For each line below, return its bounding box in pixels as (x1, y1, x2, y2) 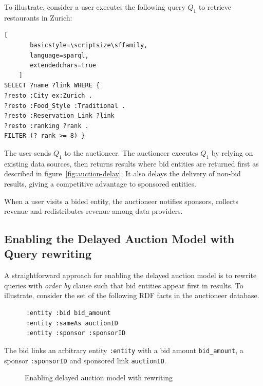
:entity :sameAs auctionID (26, 319, 118, 327)
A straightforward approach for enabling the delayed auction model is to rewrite (4, 270, 257, 281)
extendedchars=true (30, 62, 96, 69)
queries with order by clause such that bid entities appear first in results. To (4, 280, 243, 290)
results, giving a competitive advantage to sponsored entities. (4, 178, 196, 189)
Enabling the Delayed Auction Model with (4, 231, 235, 247)
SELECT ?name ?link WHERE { (4, 82, 100, 89)
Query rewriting (4, 246, 92, 262)
